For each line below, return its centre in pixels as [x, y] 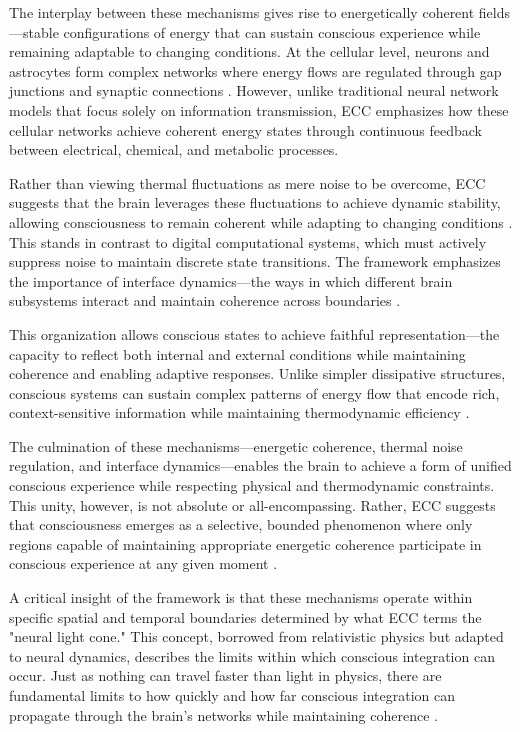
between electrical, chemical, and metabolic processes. [174, 149]
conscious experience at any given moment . [143, 563]
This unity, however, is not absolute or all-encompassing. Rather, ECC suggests [252, 504]
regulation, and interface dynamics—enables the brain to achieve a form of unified [260, 465]
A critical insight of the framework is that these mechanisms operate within [241, 597]
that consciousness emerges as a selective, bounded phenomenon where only [241, 524]
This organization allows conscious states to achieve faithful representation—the [254, 333]
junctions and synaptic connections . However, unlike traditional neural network [254, 90]
